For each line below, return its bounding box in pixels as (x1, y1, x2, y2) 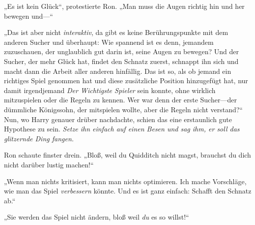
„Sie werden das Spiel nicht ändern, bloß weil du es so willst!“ (4, 212, 189, 222)
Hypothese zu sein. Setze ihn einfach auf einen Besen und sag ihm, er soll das (4, 124, 240, 134)
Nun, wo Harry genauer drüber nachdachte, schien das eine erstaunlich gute (4, 114, 232, 124)
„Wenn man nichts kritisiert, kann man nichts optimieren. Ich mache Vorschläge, (4, 176, 247, 186)
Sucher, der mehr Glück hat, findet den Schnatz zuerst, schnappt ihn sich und (4, 56, 239, 66)
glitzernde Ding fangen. (4, 133, 74, 143)
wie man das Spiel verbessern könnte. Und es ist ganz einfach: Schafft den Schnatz (4, 186, 252, 196)
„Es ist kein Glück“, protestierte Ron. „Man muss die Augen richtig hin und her (4, 1, 245, 11)
